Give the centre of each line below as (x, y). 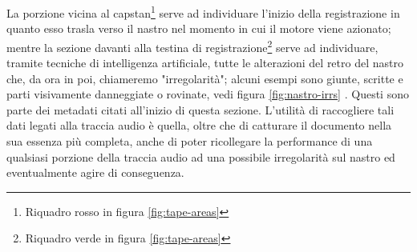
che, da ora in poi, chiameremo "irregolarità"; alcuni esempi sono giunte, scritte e (205, 78)
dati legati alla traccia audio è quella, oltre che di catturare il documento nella (199, 125)
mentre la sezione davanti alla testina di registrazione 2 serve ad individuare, (192, 46)
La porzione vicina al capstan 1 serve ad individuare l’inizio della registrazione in (203, 12)
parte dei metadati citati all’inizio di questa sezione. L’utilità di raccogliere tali (200, 109)
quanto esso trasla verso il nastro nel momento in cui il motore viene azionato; (199, 28)
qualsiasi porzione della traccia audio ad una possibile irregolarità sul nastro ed (201, 156)
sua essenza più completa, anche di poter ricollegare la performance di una (190, 141)
